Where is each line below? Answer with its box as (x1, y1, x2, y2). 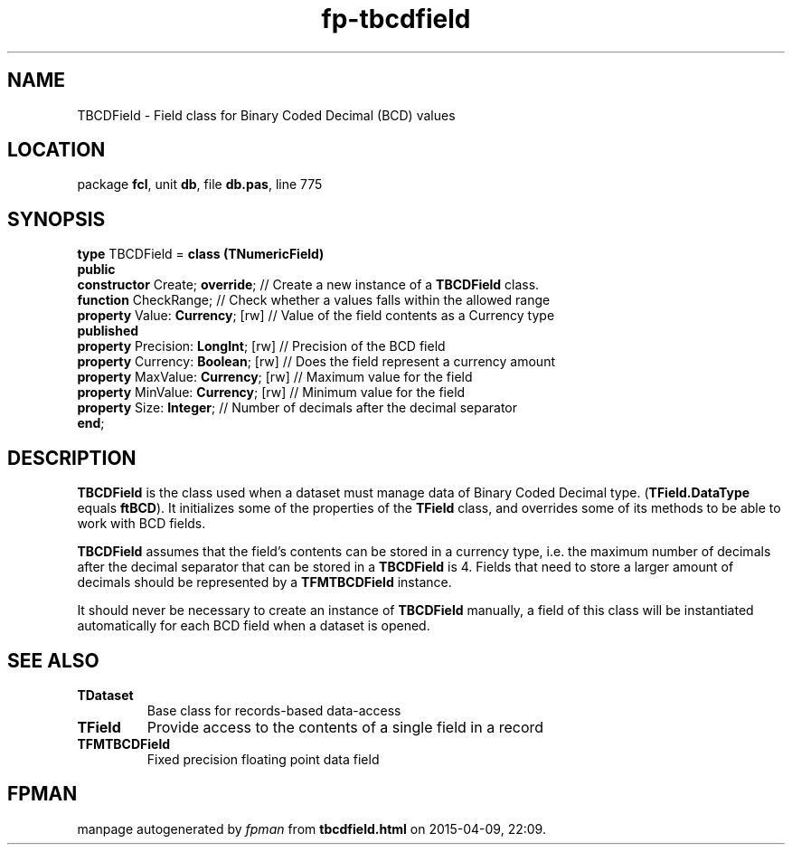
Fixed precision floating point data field (146, 751, 380, 767)
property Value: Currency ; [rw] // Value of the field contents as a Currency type (77, 308, 555, 324)
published (77, 323, 139, 339)
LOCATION (7, 138, 106, 162)
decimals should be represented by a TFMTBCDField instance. (77, 574, 452, 591)
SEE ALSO (7, 648, 99, 672)
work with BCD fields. (77, 516, 206, 532)
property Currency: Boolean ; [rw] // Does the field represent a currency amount (77, 354, 555, 370)
